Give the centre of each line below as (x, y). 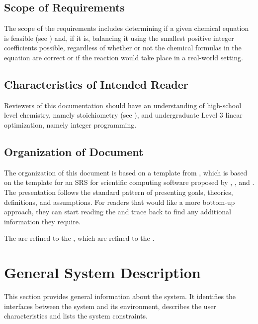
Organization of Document (74, 151)
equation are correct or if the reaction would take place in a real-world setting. (124, 57)
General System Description (102, 272)
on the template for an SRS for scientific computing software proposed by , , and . (129, 182)
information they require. (42, 221)
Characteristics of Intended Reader (96, 84)
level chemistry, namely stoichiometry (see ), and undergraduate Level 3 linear (123, 115)
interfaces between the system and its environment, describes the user (110, 306)
